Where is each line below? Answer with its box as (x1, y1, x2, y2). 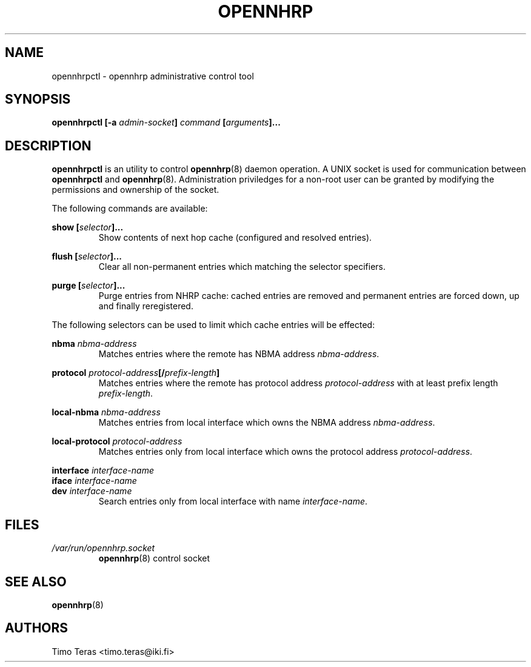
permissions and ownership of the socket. (52, 184, 219, 195)
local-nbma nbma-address (52, 407, 161, 418)
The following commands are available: (52, 203, 208, 214)
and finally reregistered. (98, 301, 193, 312)
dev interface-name (52, 486, 132, 497)
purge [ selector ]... (52, 280, 125, 291)
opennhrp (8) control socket (98, 553, 210, 564)
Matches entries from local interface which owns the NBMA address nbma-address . (98, 417, 435, 428)
